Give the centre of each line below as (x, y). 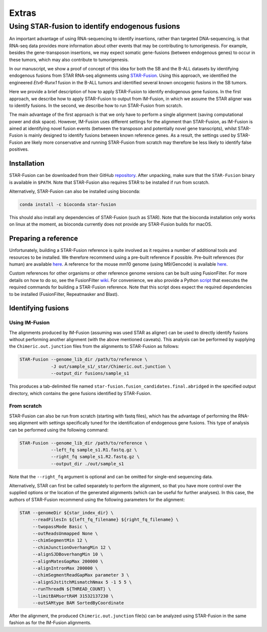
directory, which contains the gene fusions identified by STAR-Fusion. (80, 393)
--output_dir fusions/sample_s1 (90, 373)
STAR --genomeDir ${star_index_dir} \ (67, 513)
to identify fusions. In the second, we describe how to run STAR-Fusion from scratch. (96, 105)
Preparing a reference (44, 239)
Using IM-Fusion (29, 323)
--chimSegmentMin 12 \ (60, 541)
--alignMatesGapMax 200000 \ (68, 561)
